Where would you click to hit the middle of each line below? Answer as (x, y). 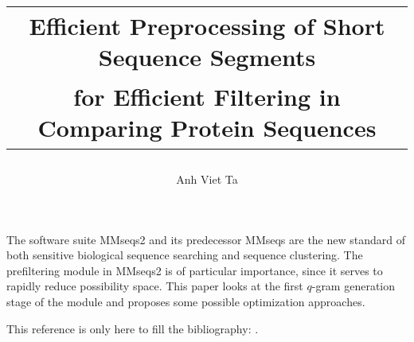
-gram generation (353, 286)
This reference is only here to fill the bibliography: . (133, 328)
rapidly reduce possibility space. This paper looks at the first (155, 286)
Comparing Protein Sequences (207, 127)
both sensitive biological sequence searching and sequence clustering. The (185, 255)
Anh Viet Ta (207, 179)
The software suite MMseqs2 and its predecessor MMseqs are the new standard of (206, 239)
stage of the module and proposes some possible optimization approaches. (186, 301)
